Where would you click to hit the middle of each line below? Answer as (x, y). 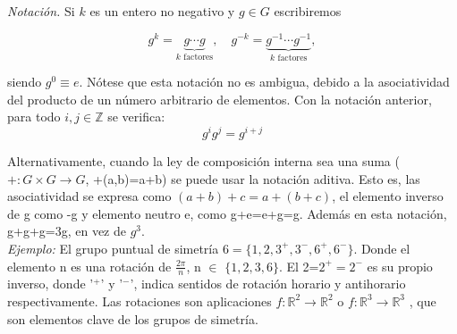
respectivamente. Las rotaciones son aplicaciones (140, 301)
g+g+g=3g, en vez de (67, 231)
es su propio (400, 266)
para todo (34, 117)
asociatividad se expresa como (89, 196)
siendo (25, 82)
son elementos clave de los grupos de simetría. (133, 318)
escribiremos (308, 11)
